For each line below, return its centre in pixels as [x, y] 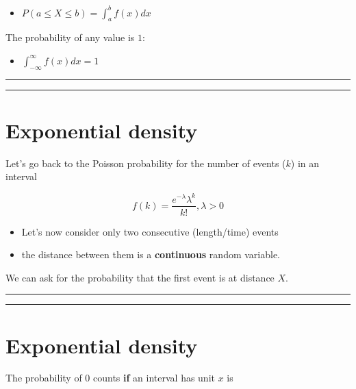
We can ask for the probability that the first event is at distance [140, 277]
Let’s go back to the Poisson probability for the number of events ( [146, 163]
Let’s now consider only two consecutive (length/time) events [150, 231]
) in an [305, 163]
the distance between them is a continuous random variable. [151, 254]
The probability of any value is [70, 37]
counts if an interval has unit [154, 378]
